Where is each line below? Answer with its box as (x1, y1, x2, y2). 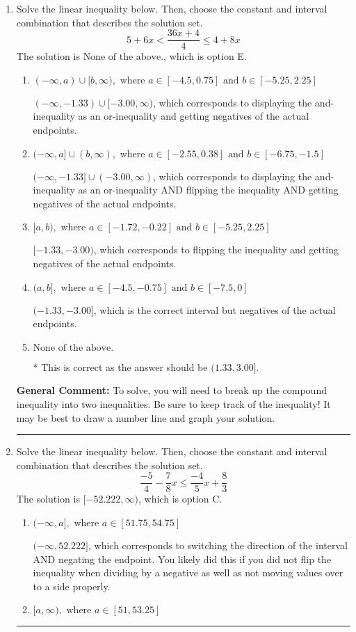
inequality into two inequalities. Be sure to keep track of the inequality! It (16, 396, 331, 411)
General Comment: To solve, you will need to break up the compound (16, 383, 327, 397)
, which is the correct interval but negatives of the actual (93, 302, 336, 317)
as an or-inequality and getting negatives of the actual (78, 109, 309, 123)
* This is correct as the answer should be (33, 359, 208, 374)
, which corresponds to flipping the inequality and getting (93, 242, 339, 257)
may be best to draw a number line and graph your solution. (16, 410, 275, 425)
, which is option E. (163, 49, 247, 63)
